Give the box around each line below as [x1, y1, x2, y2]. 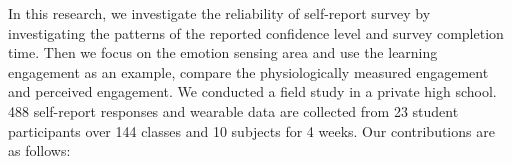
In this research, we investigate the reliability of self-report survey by [8, 3, 431, 23]
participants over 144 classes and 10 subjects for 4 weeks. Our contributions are [8, 120, 495, 141]
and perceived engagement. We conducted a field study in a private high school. [8, 81, 497, 102]
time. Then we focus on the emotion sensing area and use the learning [8, 42, 438, 63]
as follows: [8, 140, 71, 161]
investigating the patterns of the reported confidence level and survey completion [8, 22, 504, 43]
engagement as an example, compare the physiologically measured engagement [8, 61, 489, 82]
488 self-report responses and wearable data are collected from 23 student [8, 100, 459, 121]
